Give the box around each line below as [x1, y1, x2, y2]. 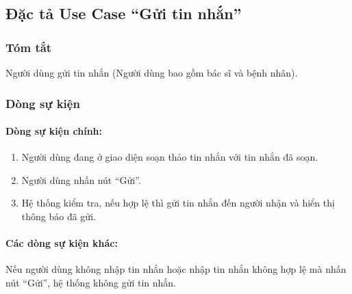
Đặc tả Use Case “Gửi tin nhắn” [5, 3, 242, 24]
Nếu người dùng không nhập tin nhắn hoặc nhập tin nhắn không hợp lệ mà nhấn [5, 262, 347, 276]
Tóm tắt [5, 38, 52, 55]
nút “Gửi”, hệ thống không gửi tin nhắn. [5, 276, 177, 289]
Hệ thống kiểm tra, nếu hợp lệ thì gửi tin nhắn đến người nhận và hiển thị [21, 196, 335, 210]
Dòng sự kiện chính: [5, 124, 102, 138]
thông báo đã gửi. [21, 209, 96, 224]
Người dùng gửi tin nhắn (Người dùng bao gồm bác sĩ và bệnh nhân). [5, 66, 298, 79]
